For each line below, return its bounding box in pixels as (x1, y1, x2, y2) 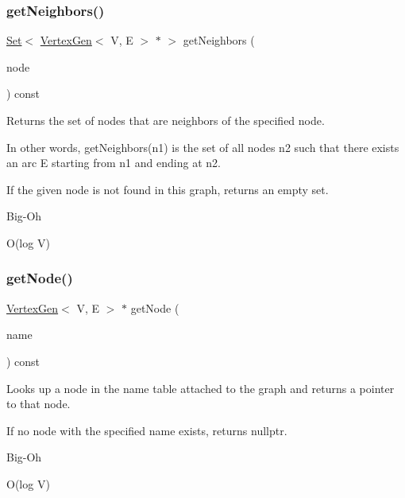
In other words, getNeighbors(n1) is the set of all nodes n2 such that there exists (6, 138, 399, 155)
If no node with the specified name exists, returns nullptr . (6, 422, 287, 438)
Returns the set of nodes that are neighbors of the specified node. (6, 112, 325, 128)
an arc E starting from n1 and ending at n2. (6, 154, 221, 171)
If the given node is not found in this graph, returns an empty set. (6, 181, 329, 197)
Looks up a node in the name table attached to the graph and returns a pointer (6, 379, 395, 396)
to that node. (6, 395, 71, 412)
